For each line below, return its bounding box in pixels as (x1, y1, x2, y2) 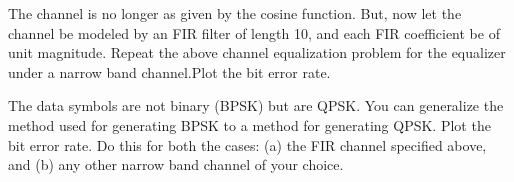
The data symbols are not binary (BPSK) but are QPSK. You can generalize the (8, 95, 504, 116)
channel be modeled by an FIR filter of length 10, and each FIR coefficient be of (8, 22, 500, 43)
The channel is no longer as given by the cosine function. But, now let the (8, 3, 462, 23)
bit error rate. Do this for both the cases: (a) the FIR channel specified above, (8, 134, 487, 155)
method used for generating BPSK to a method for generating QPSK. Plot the (8, 114, 491, 135)
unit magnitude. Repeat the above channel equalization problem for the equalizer (8, 42, 506, 63)
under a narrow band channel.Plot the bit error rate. (8, 61, 331, 82)
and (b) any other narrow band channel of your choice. (8, 154, 344, 175)
